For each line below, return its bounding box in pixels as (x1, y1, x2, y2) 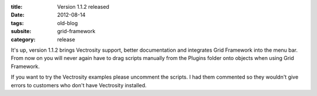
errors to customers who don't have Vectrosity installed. (11, 81, 147, 88)
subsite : (11, 28, 32, 35)
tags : (11, 19, 24, 26)
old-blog (57, 19, 78, 26)
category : (11, 35, 36, 43)
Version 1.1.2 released (57, 3, 110, 10)
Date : (11, 12, 25, 19)
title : (11, 3, 23, 10)
